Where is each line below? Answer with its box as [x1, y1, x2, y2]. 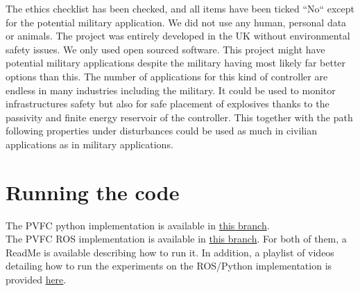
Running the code [6, 177, 180, 206]
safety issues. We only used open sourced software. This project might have [6, 42, 325, 56]
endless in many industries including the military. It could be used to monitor [6, 82, 336, 97]
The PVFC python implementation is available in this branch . [6, 218, 270, 232]
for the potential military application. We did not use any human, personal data [6, 15, 347, 29]
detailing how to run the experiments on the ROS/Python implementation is [6, 258, 332, 273]
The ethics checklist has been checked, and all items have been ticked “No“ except [6, 1, 355, 15]
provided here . [6, 272, 67, 287]
